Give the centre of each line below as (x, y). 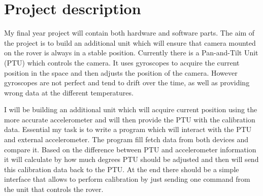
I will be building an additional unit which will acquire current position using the (131, 109)
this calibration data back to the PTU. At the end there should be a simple (122, 169)
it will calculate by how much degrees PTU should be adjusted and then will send (131, 159)
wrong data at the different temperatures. (69, 92)
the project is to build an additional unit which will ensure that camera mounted (130, 42)
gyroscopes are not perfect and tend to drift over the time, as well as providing (127, 83)
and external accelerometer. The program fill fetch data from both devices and (126, 139)
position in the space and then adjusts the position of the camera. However (121, 72)
